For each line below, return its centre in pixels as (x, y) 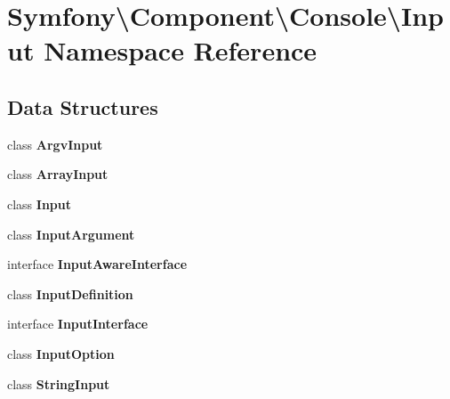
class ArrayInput (58, 174)
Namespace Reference (181, 50)
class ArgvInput (55, 144)
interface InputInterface (78, 324)
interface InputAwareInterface (97, 264)
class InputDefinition (70, 293)
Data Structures (83, 106)
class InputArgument (71, 234)
